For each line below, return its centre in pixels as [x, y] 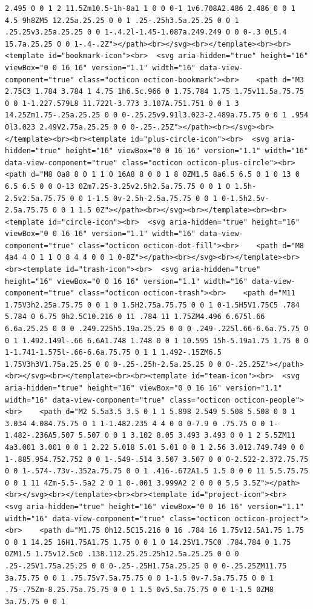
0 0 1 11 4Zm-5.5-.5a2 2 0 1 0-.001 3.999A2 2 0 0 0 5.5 [122, 483]
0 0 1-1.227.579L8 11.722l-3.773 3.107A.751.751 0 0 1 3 [122, 103]
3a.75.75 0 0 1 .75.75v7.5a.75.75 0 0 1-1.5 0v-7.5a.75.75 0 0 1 [139, 578]
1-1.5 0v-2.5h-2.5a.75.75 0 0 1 [152, 198]
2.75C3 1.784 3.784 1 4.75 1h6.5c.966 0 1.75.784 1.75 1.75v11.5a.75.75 [154, 92]
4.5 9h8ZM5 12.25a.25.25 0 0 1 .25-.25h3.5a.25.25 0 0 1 [122, 20]
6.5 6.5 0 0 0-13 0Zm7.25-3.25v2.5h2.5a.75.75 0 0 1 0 [118, 186]
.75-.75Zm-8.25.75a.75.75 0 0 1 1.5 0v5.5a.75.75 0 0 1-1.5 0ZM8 [139, 590]
